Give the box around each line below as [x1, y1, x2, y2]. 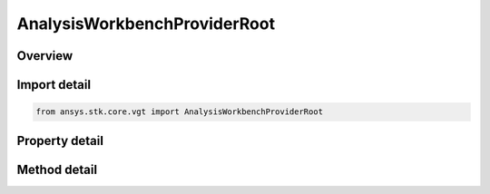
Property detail [16, 132, 104, 149]
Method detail [16, 161, 98, 177]
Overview [16, 48, 73, 63]
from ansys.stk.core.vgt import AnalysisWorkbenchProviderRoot [35, 107, 324, 117]
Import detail [16, 77, 91, 92]
